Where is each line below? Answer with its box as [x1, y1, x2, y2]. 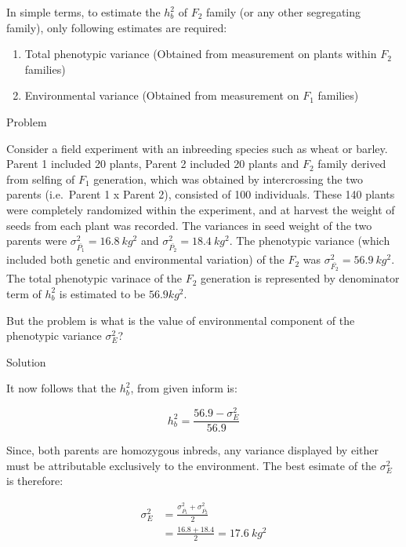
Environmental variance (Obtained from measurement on [24, 87, 299, 104]
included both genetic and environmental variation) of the [6, 251, 285, 268]
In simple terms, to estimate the [6, 4, 161, 20]
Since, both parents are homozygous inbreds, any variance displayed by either [6, 442, 379, 458]
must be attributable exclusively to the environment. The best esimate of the [6, 457, 377, 473]
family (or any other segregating [206, 4, 361, 20]
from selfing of [6, 170, 75, 187]
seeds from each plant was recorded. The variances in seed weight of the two [6, 217, 372, 233]
